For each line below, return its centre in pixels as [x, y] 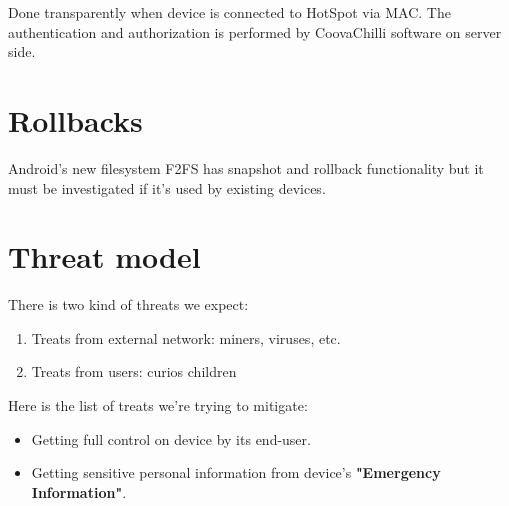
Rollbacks [75, 119]
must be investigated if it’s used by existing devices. [167, 187]
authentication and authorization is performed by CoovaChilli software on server [255, 31]
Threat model [104, 256]
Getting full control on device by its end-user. [171, 438]
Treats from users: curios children [134, 371]
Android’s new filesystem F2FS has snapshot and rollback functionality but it [246, 167]
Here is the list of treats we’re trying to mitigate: [158, 405]
